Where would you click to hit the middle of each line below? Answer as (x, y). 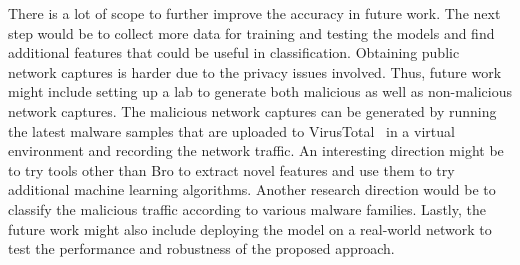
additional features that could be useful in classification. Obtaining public (234, 52)
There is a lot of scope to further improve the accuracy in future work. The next (254, 13)
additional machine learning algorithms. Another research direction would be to (252, 189)
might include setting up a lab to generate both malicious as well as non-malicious (260, 91)
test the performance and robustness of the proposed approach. (201, 248)
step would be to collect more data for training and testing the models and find (251, 32)
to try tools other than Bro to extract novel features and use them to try (231, 169)
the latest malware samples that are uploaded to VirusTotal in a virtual (231, 130)
